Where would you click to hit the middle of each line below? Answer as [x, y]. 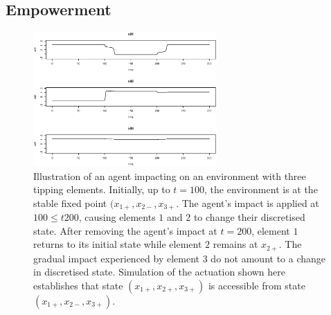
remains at [235, 244]
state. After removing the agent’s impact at [125, 230]
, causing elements [117, 217]
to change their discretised [249, 217]
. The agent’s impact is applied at [248, 202]
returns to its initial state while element [118, 244]
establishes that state [78, 286]
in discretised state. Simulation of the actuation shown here [159, 272]
